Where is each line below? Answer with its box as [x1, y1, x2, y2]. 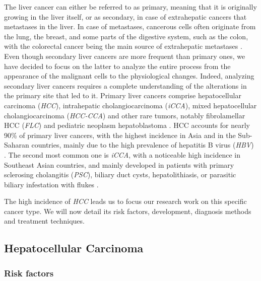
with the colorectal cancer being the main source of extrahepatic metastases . [4, 41, 242, 51]
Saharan [4, 139, 29, 150]
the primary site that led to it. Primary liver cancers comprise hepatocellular [4, 90, 241, 101]
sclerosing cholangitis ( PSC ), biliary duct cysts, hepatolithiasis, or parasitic [4, 169, 236, 180]
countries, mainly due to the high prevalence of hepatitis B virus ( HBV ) [31, 139, 254, 150]
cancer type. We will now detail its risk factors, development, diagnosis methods [4, 205, 251, 216]
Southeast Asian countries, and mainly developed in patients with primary [4, 159, 234, 170]
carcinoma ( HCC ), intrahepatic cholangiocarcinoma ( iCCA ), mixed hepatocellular [4, 100, 257, 110]
